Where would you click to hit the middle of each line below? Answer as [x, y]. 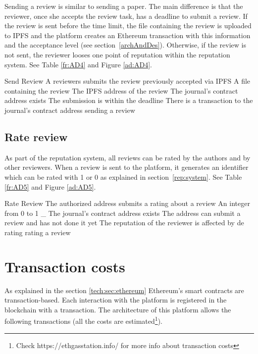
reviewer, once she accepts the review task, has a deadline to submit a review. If [126, 16]
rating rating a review [38, 232]
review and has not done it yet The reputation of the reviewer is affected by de [124, 223]
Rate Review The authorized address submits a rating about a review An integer [127, 203]
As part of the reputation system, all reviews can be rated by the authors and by [128, 157]
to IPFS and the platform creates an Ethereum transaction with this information [128, 35]
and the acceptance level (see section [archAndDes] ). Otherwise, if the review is [125, 45]
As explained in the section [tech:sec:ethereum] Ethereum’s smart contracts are [124, 290]
